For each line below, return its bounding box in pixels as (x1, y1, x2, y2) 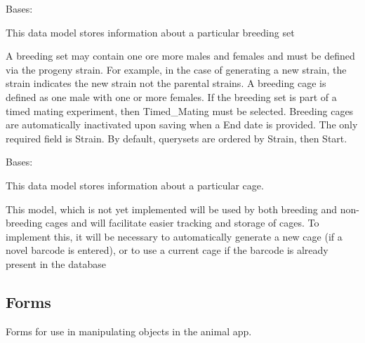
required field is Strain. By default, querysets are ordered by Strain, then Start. (6, 130, 347, 145)
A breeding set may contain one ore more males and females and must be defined (6, 48, 355, 63)
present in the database (6, 256, 106, 271)
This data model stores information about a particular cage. (6, 177, 264, 192)
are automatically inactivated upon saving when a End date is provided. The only (6, 117, 358, 132)
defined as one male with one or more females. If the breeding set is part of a (6, 89, 337, 104)
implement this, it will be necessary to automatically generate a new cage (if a (6, 229, 343, 243)
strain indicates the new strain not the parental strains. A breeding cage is (6, 76, 326, 90)
